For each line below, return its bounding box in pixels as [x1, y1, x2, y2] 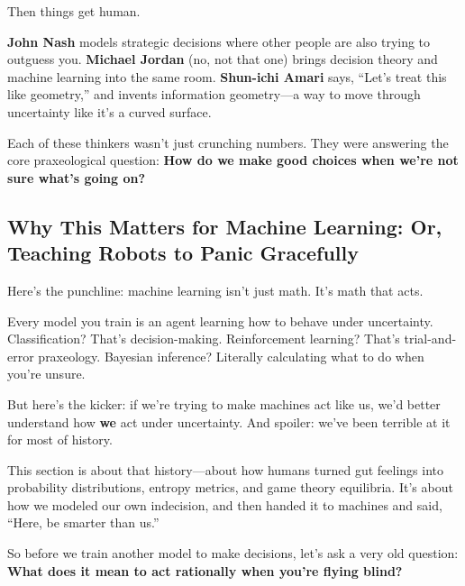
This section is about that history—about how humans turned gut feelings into [7, 460, 443, 479]
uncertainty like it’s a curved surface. [7, 102, 212, 121]
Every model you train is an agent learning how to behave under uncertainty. [7, 311, 433, 330]
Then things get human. [7, 2, 141, 20]
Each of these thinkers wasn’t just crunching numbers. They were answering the [7, 133, 449, 151]
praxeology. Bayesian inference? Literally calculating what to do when [38, 346, 424, 365]
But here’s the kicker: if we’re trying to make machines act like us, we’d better [7, 394, 441, 413]
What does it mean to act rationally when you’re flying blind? [7, 561, 403, 580]
